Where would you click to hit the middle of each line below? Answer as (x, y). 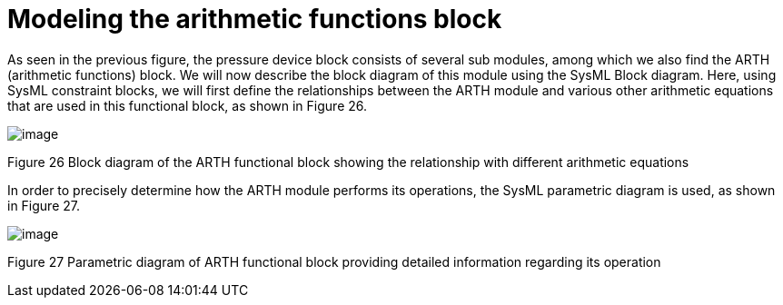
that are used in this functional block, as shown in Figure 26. (188, 105)
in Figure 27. (44, 205)
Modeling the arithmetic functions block (255, 19)
